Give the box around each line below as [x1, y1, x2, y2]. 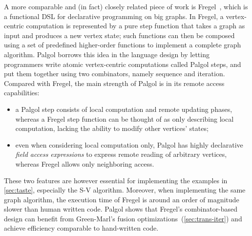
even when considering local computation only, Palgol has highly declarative [15, 139, 243, 150]
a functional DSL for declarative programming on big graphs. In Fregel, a [4, 11, 224, 21]
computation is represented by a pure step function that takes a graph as [26, 21, 245, 31]
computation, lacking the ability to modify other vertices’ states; [15, 123, 209, 133]
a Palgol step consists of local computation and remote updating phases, [15, 104, 232, 114]
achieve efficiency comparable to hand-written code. [4, 223, 159, 233]
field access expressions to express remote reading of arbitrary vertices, [15, 149, 227, 159]
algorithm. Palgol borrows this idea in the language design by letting [4, 49, 210, 59]
